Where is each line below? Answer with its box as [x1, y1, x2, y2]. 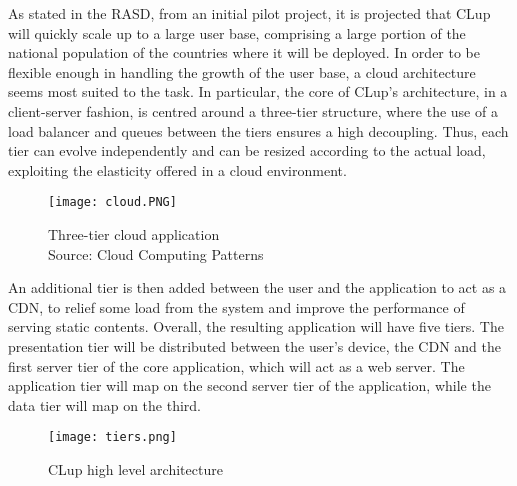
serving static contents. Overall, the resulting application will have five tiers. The [8, 316, 504, 337]
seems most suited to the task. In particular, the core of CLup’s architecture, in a [8, 81, 508, 102]
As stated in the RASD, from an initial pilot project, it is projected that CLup [8, 3, 491, 23]
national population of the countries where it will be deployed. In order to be [8, 42, 480, 63]
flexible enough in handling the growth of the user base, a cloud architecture [8, 61, 476, 82]
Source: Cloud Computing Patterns [48, 243, 264, 264]
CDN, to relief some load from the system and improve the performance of [8, 296, 465, 317]
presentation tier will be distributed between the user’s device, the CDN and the [8, 335, 501, 356]
